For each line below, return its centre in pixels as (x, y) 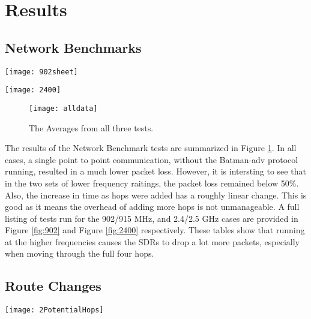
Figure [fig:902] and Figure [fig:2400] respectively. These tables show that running (155, 230)
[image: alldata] (63, 108)
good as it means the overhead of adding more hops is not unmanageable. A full (152, 207)
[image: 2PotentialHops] (54, 310)
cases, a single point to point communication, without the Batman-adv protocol (152, 159)
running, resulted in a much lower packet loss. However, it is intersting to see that (155, 171)
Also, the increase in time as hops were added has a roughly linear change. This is (156, 195)
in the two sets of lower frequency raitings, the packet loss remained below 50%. (152, 183)
